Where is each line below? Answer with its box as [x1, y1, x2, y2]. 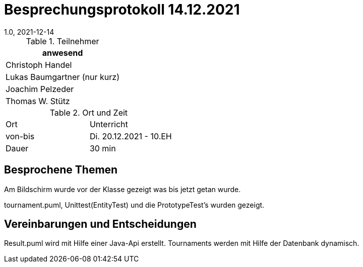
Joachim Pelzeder [6, 83, 74, 94]
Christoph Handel [6, 59, 72, 70]
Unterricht [89, 119, 128, 129]
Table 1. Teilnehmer [26, 36, 99, 46]
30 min [89, 143, 116, 153]
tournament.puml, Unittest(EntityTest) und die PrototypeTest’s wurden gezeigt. [4, 200, 265, 209]
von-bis [6, 131, 35, 141]
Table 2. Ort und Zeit [49, 107, 128, 118]
